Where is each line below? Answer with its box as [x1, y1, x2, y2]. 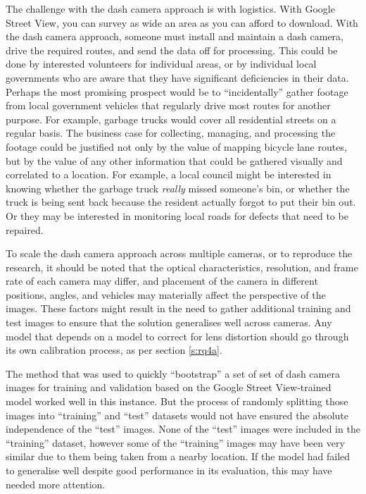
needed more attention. [6, 476, 106, 491]
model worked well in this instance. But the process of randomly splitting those [6, 394, 348, 409]
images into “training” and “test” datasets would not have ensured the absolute [6, 407, 349, 422]
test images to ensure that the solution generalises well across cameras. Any [6, 315, 332, 330]
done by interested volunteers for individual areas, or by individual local [6, 56, 317, 71]
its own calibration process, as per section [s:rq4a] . [6, 342, 222, 357]
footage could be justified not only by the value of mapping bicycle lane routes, [6, 139, 347, 154]
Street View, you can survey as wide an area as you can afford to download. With [6, 15, 358, 30]
